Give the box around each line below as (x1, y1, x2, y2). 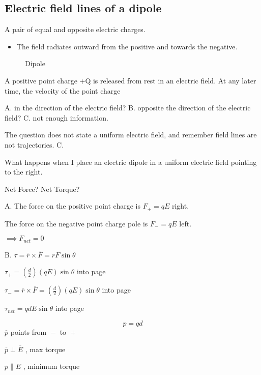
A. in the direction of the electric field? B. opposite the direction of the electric (5, 102, 251, 113)
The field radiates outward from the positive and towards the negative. (16, 41, 238, 51)
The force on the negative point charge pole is (5, 218, 148, 228)
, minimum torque (23, 361, 80, 371)
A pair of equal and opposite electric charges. (5, 24, 146, 35)
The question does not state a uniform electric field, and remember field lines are (5, 129, 257, 140)
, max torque (25, 343, 66, 354)
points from (10, 327, 47, 337)
